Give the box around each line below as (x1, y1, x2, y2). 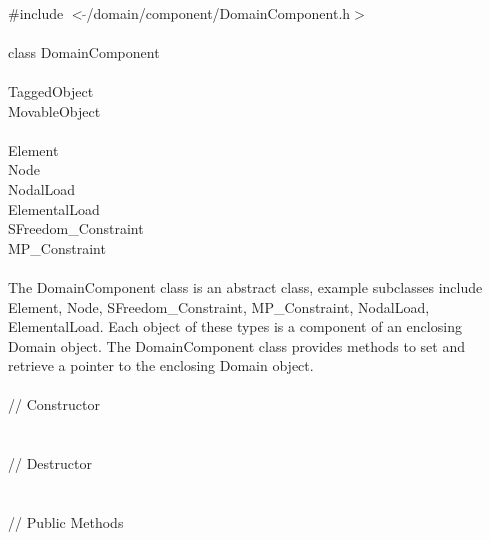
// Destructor (8, 453, 92, 474)
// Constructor (8, 394, 100, 415)
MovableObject (8, 100, 101, 121)
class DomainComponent (8, 41, 160, 62)
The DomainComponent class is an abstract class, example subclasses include (8, 276, 483, 297)
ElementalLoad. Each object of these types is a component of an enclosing (8, 316, 462, 337)
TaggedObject (8, 80, 94, 101)
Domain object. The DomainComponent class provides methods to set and (8, 335, 465, 356)
